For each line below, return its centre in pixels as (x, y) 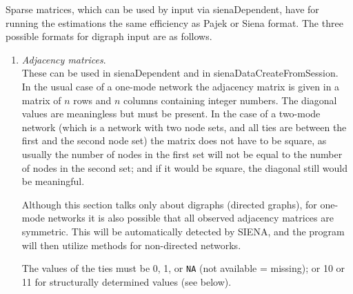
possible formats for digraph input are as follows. (109, 36)
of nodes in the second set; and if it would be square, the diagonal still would (184, 167)
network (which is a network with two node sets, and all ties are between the (184, 127)
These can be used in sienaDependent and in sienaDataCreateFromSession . (180, 73)
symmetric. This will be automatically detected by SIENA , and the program (183, 231)
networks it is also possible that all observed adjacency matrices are (191, 218)
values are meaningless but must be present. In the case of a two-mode (171, 114)
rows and (92, 100)
